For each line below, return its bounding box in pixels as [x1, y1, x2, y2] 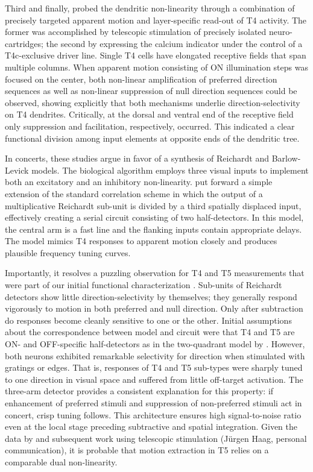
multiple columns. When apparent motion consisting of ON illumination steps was [5, 60, 308, 73]
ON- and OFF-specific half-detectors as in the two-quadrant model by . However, [5, 338, 305, 350]
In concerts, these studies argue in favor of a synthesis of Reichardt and [5, 152, 269, 165]
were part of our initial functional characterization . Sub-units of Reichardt [5, 278, 282, 291]
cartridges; [5, 37, 43, 49]
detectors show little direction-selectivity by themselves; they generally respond [5, 290, 297, 303]
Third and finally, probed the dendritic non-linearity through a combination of [5, 2, 295, 14]
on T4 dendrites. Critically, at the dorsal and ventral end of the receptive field [5, 108, 294, 121]
